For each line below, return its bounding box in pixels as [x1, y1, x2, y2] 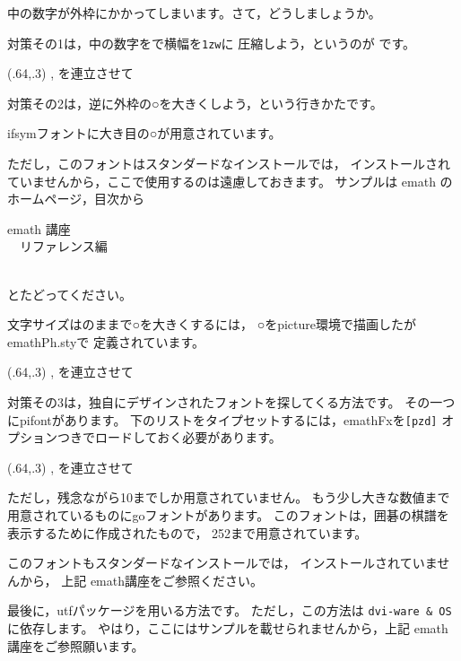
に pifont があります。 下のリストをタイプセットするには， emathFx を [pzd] [7, 410, 438, 429]
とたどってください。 [7, 284, 132, 303]
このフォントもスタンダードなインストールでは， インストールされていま [7, 553, 438, 572]
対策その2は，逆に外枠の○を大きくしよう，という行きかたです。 [7, 93, 383, 112]
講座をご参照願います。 [7, 636, 144, 655]
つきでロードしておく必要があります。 [57, 428, 282, 447]
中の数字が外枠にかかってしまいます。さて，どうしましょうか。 [7, 4, 381, 22]
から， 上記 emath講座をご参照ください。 [19, 570, 264, 589]
